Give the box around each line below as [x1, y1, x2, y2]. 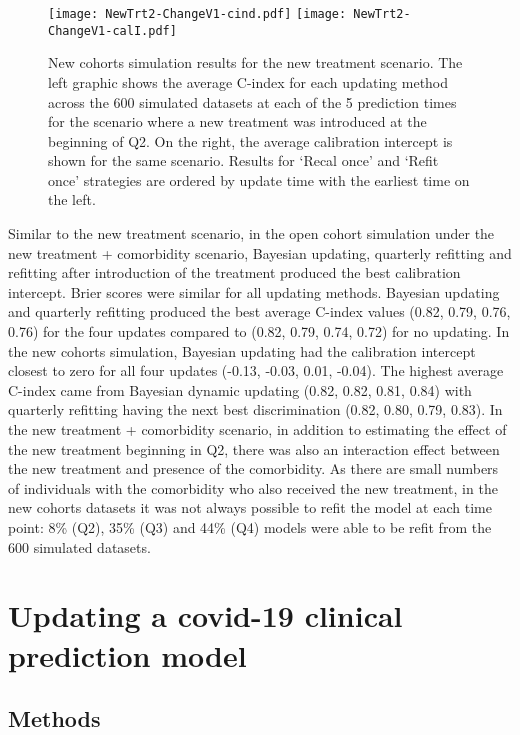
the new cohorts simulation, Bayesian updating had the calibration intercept [8, 340, 476, 361]
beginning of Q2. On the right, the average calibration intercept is [48, 130, 453, 151]
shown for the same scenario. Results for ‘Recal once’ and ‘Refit [48, 150, 439, 171]
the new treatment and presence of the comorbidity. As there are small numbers [8, 458, 499, 479]
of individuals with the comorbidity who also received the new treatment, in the [8, 477, 498, 498]
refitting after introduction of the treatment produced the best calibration [8, 262, 461, 283]
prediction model [8, 634, 247, 675]
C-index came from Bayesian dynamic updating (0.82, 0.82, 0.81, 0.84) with [8, 379, 472, 400]
